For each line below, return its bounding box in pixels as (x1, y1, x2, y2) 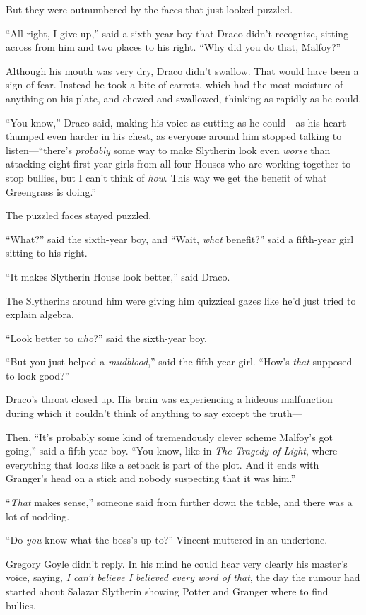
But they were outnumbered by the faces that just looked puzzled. (6, 2, 293, 16)
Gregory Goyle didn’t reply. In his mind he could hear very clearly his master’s (6, 556, 348, 570)
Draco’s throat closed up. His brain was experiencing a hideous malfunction (6, 392, 333, 406)
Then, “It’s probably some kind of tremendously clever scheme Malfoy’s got (6, 429, 333, 444)
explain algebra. (6, 307, 74, 322)
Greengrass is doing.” (6, 184, 96, 199)
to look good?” (6, 368, 70, 382)
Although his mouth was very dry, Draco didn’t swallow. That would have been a (6, 63, 359, 78)
